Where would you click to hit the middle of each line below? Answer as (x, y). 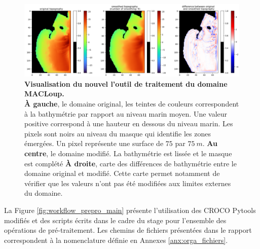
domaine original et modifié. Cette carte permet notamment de (122, 173)
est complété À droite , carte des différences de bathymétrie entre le (131, 163)
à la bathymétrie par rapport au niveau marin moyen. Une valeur (126, 113)
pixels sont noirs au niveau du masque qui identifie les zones (118, 133)
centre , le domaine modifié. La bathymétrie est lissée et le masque (128, 153)
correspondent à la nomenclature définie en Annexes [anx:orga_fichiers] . (116, 240)
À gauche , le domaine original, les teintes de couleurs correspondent (132, 104)
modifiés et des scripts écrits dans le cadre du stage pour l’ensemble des (115, 220)
